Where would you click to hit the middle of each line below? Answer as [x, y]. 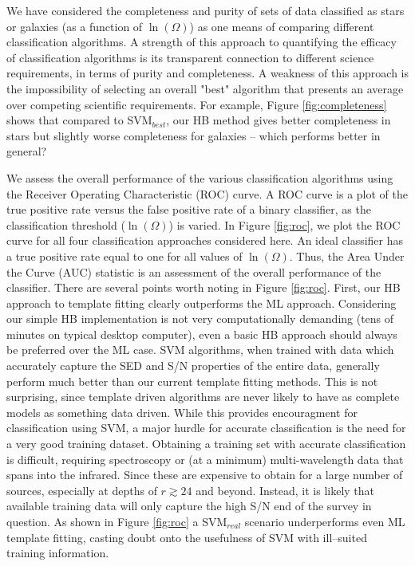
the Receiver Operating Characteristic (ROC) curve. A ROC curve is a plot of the [207, 193]
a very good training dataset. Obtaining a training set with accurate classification [206, 444]
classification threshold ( [66, 224]
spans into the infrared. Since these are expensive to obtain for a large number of [205, 475]
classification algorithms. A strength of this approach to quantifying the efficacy [202, 42]
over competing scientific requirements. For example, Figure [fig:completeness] [197, 104]
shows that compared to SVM [79, 120]
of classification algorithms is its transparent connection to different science [190, 57]
